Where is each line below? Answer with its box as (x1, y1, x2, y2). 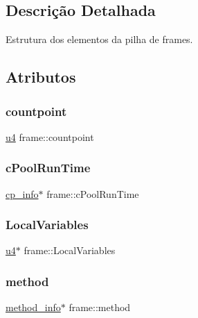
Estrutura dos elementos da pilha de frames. (6, 32, 193, 47)
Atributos (6, 66, 76, 87)
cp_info (6, 186, 39, 201)
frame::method (69, 300, 131, 315)
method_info (6, 300, 61, 315)
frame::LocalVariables (24, 243, 116, 258)
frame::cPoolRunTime (46, 186, 139, 201)
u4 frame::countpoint (6, 129, 94, 144)
